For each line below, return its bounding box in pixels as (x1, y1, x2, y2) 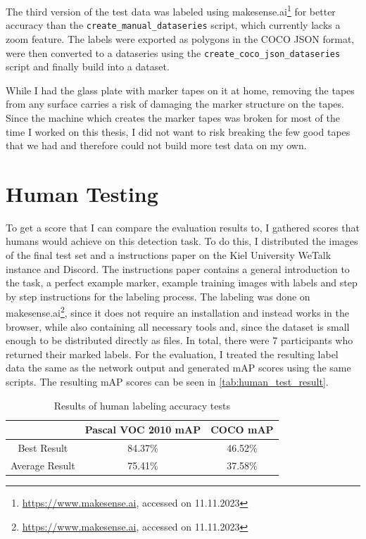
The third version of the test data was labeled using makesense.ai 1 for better (6, 2, 336, 18)
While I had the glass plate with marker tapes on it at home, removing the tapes (6, 82, 355, 97)
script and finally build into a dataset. (6, 59, 170, 74)
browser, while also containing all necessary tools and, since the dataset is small (6, 319, 350, 334)
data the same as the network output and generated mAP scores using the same (6, 360, 351, 375)
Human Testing (6, 179, 158, 208)
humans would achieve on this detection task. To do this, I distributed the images (6, 234, 358, 248)
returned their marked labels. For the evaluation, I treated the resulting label (6, 346, 339, 361)
